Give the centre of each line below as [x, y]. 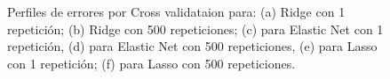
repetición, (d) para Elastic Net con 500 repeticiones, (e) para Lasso [192, 46]
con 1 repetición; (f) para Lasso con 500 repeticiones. [151, 63]
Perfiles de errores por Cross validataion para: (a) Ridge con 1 [176, 11]
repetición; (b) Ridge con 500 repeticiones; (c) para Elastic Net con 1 [195, 29]
